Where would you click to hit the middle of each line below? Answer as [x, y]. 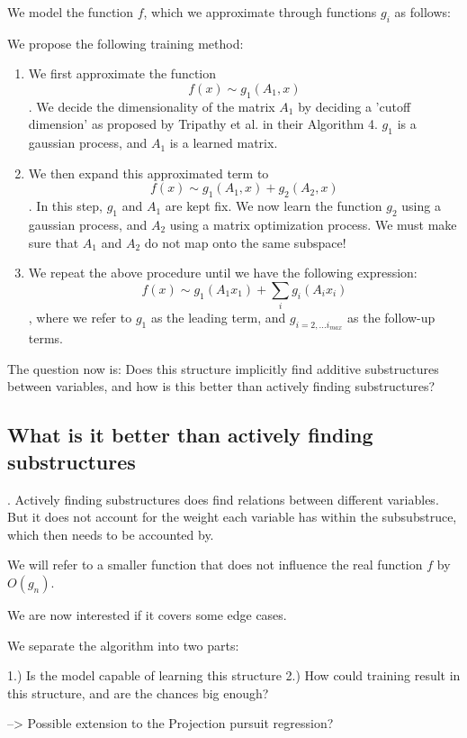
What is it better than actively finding [190, 435]
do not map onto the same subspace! [245, 242]
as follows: [422, 12]
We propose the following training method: [126, 43]
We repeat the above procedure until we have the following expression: [223, 273]
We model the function [71, 12]
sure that [54, 242]
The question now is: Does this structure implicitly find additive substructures [223, 368]
